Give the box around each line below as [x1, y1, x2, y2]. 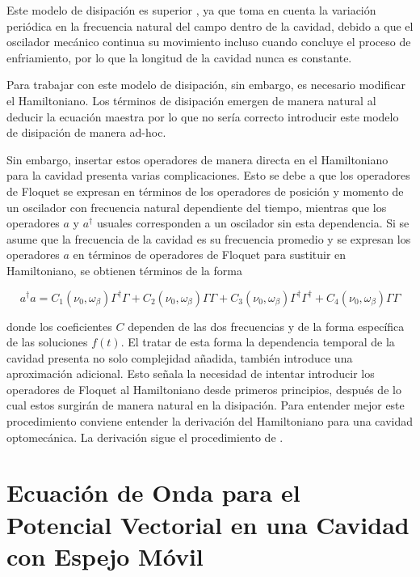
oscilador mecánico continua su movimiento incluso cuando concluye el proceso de [6, 33, 411, 50]
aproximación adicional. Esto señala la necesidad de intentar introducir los [6, 365, 375, 382]
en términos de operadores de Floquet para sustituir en [73, 246, 346, 263]
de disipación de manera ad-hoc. [6, 124, 166, 141]
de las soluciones [6, 333, 88, 350]
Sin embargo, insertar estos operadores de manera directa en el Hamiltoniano [6, 151, 388, 168]
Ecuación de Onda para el [6, 476, 300, 509]
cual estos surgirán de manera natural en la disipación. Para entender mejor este [6, 397, 405, 414]
